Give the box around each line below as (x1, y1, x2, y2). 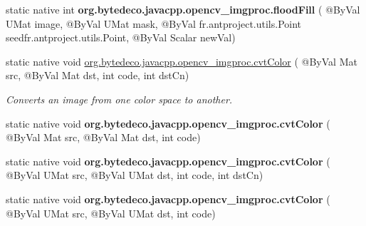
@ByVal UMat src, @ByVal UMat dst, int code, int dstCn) (6, 168, 263, 183)
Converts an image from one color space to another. (6, 91, 233, 106)
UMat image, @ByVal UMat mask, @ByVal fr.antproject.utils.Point (6, 16, 302, 31)
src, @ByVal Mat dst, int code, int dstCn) (6, 68, 189, 83)
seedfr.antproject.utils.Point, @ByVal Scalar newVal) (6, 30, 236, 45)
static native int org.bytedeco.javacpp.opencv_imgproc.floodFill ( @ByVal (6, 2, 360, 16)
